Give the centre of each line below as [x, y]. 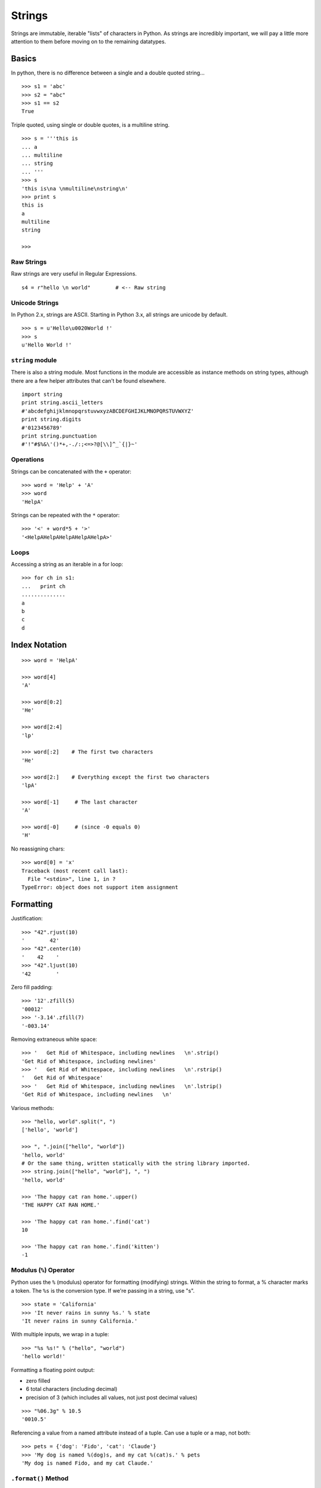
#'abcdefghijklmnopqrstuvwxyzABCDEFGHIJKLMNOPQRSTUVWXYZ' [108, 411]
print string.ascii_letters [62, 403]
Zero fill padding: [32, 987]
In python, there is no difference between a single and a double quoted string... [108, 73]
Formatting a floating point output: [53, 1370]
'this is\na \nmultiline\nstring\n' [75, 188]
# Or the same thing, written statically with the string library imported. [136, 1163]
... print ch [44, 586]
